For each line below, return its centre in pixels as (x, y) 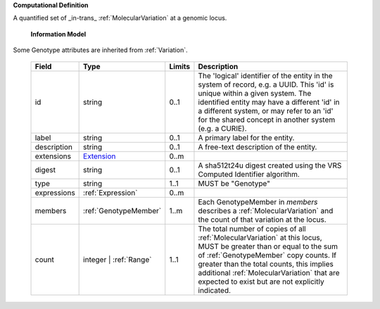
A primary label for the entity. (246, 137)
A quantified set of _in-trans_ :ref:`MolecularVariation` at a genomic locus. (120, 18)
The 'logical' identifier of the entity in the (266, 75)
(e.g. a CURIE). (222, 128)
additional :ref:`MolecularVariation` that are (269, 272)
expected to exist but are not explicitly (261, 282)
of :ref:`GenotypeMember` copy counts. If (267, 255)
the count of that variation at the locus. (262, 220)
